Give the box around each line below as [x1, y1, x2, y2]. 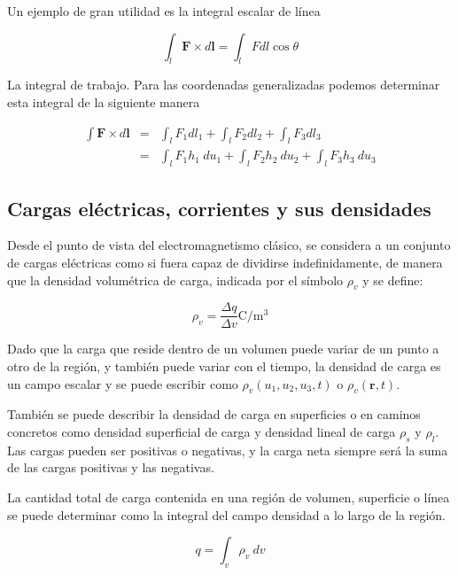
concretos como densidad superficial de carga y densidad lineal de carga [7, 423, 396, 441]
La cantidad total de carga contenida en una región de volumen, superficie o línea [7, 488, 450, 507]
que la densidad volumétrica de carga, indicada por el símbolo [7, 270, 344, 289]
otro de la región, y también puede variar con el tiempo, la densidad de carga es [7, 357, 441, 376]
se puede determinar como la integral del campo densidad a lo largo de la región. [7, 505, 446, 524]
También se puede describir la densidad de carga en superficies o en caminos [7, 405, 421, 423]
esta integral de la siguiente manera [7, 92, 200, 111]
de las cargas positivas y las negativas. [7, 458, 214, 477]
